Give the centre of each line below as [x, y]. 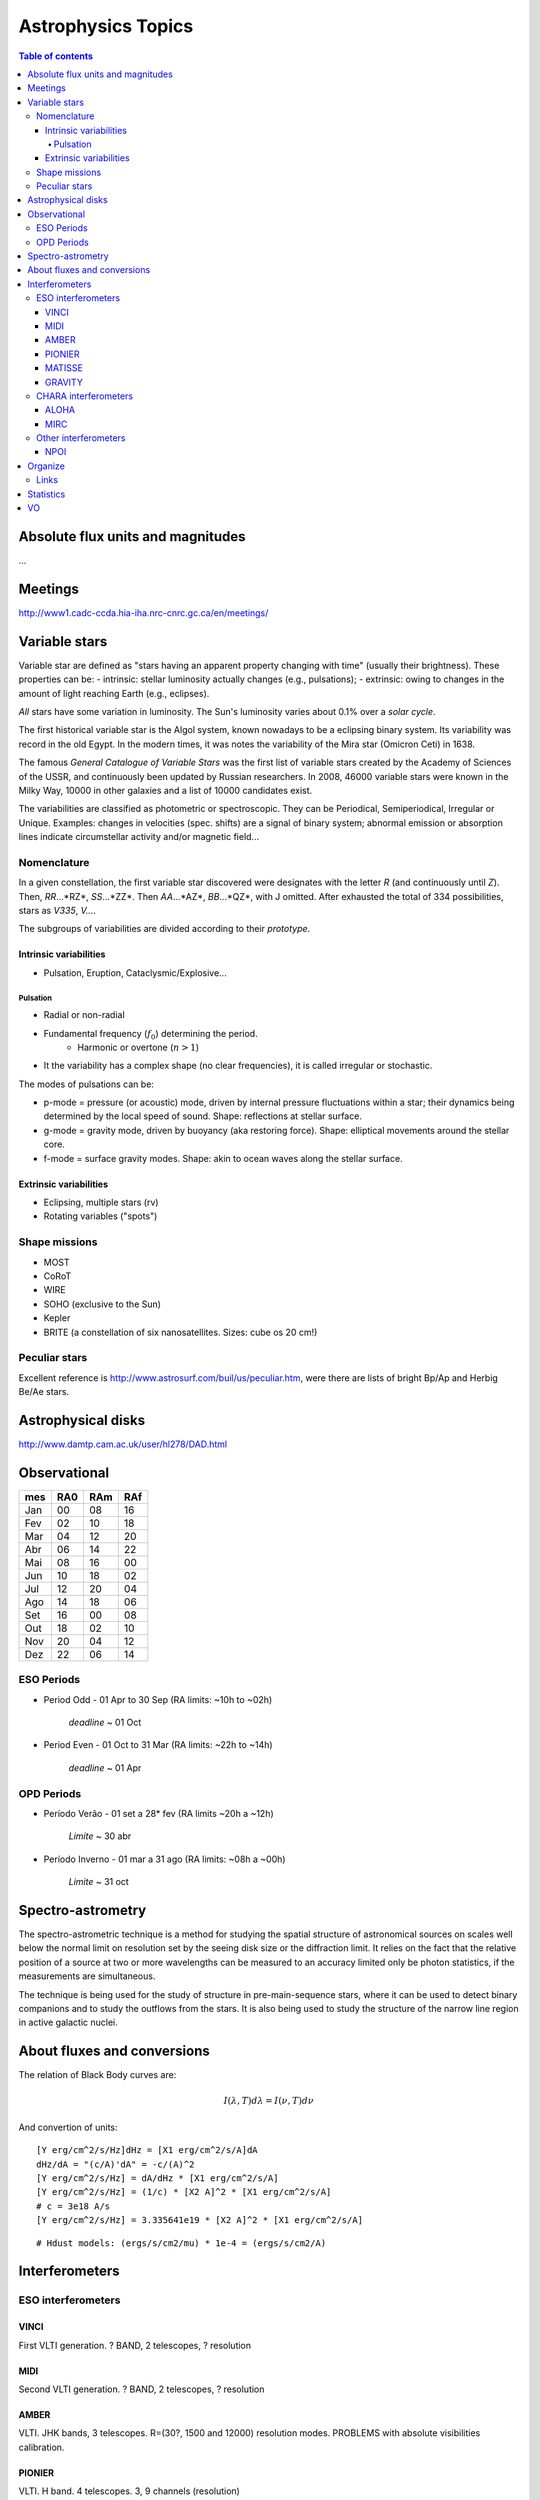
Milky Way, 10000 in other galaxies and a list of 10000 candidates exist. [165, 790]
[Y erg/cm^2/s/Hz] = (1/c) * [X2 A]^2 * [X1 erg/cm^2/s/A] [184, 2192]
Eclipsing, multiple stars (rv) [101, 1202]
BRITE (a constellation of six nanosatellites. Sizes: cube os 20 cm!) [180, 1332]
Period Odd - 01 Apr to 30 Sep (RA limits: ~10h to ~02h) [158, 1699]
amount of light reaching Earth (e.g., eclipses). [114, 693]
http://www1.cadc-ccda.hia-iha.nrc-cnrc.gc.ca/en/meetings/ [143, 612]
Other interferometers [81, 438]
